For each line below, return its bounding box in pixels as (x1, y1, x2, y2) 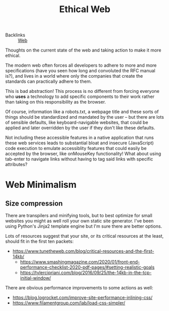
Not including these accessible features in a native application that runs (5, 135, 154, 141)
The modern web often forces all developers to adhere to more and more (5, 62, 157, 69)
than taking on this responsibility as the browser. (5, 99, 106, 105)
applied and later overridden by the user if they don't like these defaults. (5, 125, 155, 131)
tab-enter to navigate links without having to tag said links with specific (5, 156, 153, 162)
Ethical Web (59, 4, 110, 15)
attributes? (5, 162, 28, 168)
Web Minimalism (5, 179, 77, 190)
